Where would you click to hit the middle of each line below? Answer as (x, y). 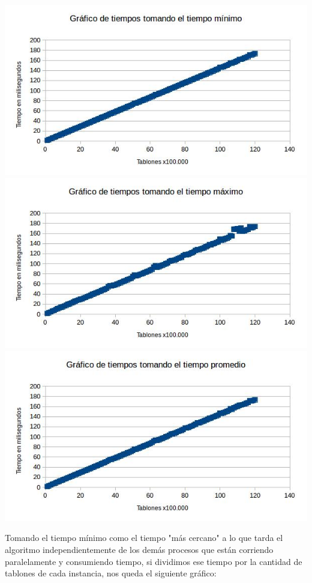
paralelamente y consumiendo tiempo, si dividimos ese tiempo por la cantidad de (154, 561)
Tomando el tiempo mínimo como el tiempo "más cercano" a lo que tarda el (144, 538)
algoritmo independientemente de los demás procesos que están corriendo (139, 550)
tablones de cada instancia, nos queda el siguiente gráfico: (111, 573)
